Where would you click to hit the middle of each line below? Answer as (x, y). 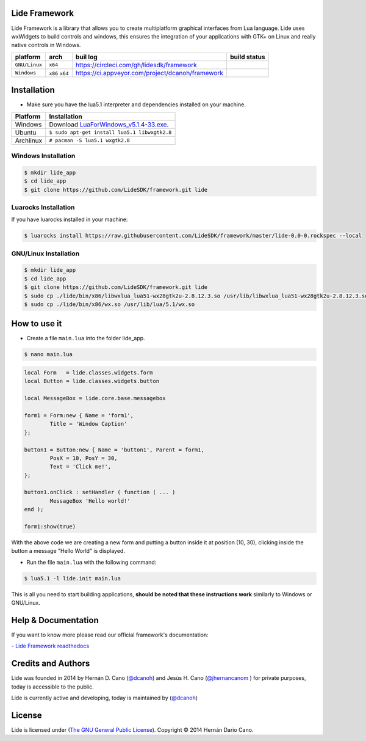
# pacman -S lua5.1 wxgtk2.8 (90, 141)
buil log (86, 57)
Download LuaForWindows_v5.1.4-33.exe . (109, 124)
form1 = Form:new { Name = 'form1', (79, 415)
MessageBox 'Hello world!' (90, 501)
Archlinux (29, 141)
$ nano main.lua (48, 355)
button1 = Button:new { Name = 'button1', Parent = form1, (114, 450)
